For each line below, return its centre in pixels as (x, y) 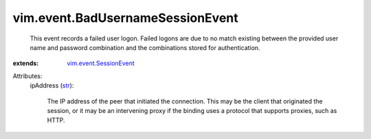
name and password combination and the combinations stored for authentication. (145, 47)
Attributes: (27, 76)
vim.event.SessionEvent (101, 63)
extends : (26, 63)
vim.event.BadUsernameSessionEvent (125, 18)
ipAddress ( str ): (52, 86)
